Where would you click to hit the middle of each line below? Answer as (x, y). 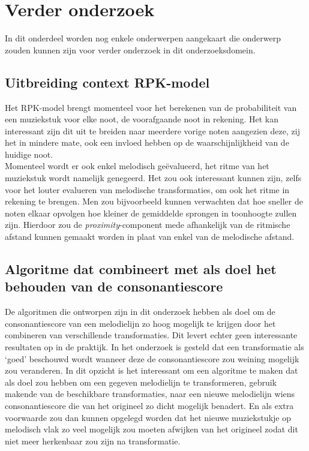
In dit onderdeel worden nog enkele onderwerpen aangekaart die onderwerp (143, 38)
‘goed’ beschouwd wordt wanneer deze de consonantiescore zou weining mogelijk (152, 358)
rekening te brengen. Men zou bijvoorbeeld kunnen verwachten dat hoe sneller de (154, 201)
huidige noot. (29, 154)
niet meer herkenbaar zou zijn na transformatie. (93, 441)
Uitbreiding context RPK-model (107, 82)
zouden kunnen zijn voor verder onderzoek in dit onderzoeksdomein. (130, 49)
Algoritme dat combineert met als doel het (141, 269)
